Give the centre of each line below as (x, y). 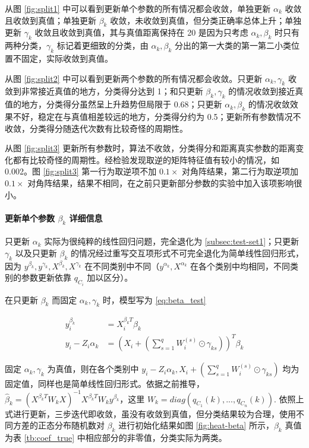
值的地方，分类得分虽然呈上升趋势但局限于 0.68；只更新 (113, 104)
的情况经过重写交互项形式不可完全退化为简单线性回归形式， (187, 252)
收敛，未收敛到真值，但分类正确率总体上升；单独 (206, 20)
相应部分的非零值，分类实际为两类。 (156, 437)
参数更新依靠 (46, 277)
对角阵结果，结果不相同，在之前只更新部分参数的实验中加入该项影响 (161, 182)
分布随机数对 (79, 425)
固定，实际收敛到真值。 (67, 58)
